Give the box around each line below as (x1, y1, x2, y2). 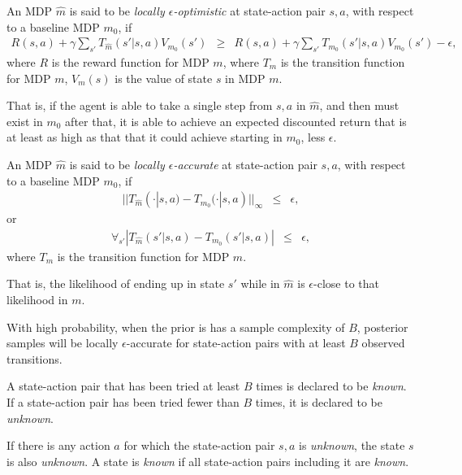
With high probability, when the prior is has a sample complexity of (6, 318, 345, 335)
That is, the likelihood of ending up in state (6, 275, 225, 292)
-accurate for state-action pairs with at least (126, 334, 346, 351)
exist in (6, 112, 43, 129)
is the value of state (114, 69, 213, 86)
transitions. (6, 350, 63, 367)
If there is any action (6, 437, 110, 454)
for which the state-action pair (123, 437, 275, 454)
